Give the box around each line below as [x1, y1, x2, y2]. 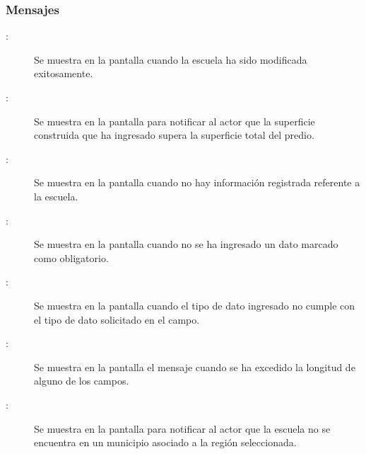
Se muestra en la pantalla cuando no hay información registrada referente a [34, 175, 360, 190]
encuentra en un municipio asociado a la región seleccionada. [34, 435, 297, 450]
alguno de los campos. [34, 373, 129, 388]
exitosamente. [34, 66, 93, 81]
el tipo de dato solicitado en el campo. [34, 312, 200, 327]
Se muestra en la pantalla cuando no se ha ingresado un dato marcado [34, 237, 338, 251]
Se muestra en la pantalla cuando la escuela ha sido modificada [34, 52, 307, 67]
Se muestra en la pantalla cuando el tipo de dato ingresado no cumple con [34, 297, 355, 312]
